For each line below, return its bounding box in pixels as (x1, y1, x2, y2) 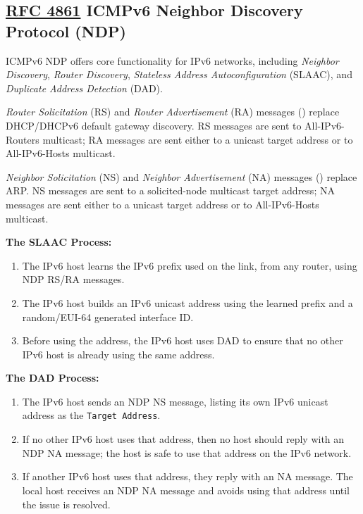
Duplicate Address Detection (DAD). (6, 80, 163, 95)
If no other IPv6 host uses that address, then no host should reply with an (22, 432, 345, 446)
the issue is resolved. (22, 496, 111, 511)
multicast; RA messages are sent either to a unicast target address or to (42, 132, 353, 146)
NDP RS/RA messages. (22, 272, 125, 287)
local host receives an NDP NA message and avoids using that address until (22, 482, 350, 497)
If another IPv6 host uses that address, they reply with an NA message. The (22, 469, 353, 484)
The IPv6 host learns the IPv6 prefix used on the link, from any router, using (22, 258, 357, 272)
